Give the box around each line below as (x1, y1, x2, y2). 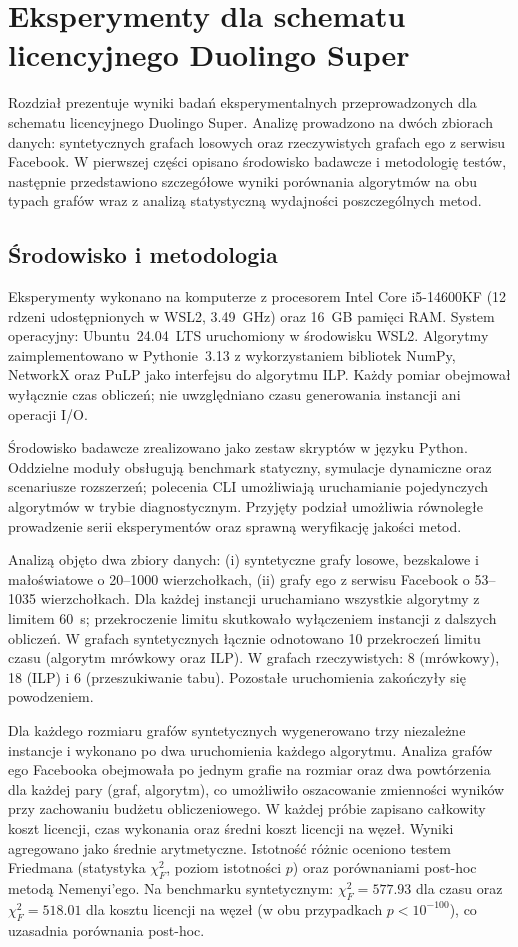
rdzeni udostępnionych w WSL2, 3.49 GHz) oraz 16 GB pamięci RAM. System (8, 305, 495, 326)
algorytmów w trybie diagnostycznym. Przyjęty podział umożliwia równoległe (8, 496, 483, 517)
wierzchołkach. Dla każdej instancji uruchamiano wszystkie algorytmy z (40, 588, 480, 609)
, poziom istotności (166, 857, 282, 878)
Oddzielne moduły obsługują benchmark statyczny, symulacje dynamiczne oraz (8, 456, 492, 477)
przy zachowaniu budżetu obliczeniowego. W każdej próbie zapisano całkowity (8, 798, 486, 819)
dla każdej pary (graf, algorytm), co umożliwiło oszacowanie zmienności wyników (8, 778, 505, 799)
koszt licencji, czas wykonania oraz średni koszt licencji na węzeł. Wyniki (8, 817, 454, 838)
